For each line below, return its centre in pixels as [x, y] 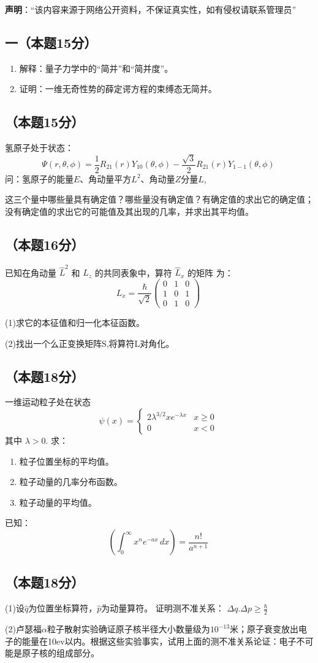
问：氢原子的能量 [39, 178]
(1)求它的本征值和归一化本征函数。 [75, 323]
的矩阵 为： [210, 272]
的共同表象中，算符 [133, 272]
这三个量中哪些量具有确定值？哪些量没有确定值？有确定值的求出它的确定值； [159, 199]
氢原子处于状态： [39, 148]
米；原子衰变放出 [264, 629]
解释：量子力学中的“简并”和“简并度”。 [96, 68]
